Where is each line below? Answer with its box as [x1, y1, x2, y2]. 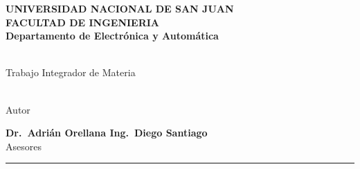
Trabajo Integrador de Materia [6, 65, 136, 80]
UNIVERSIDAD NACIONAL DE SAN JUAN [6, 1, 234, 15]
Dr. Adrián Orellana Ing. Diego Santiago [6, 125, 208, 140]
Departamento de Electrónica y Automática [6, 28, 219, 43]
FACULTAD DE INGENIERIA [6, 15, 160, 29]
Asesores [6, 139, 42, 153]
